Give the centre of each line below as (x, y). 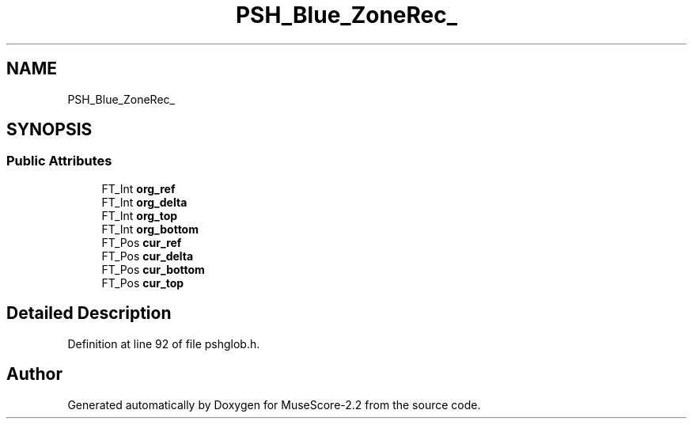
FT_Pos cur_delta (148, 256)
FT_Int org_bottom (150, 229)
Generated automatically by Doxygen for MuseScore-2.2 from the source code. (274, 404)
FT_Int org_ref (138, 188)
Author (34, 374)
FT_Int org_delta (144, 202)
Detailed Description (89, 313)
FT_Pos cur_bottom (153, 269)
